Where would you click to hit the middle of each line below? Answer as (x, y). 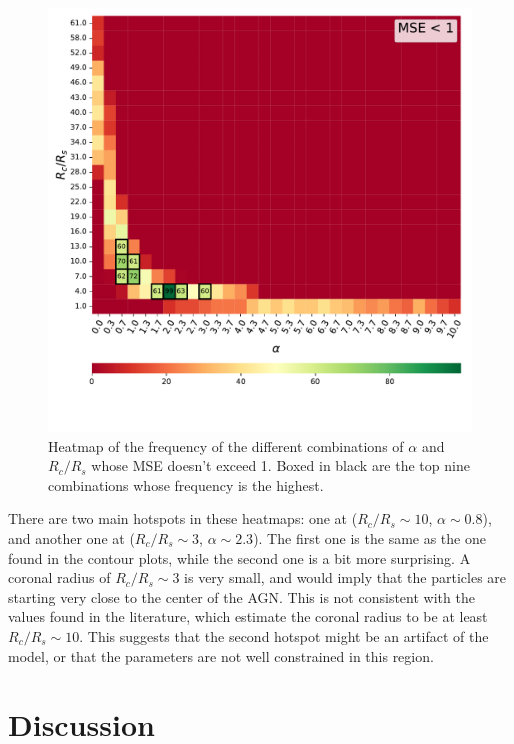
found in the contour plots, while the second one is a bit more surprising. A (239, 557)
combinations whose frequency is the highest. (186, 484)
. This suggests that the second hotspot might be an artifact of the (284, 635)
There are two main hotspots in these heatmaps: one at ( (183, 518)
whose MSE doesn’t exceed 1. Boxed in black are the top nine (280, 465)
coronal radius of (59, 577)
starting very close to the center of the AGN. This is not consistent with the (241, 596)
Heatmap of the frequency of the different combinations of (226, 445)
